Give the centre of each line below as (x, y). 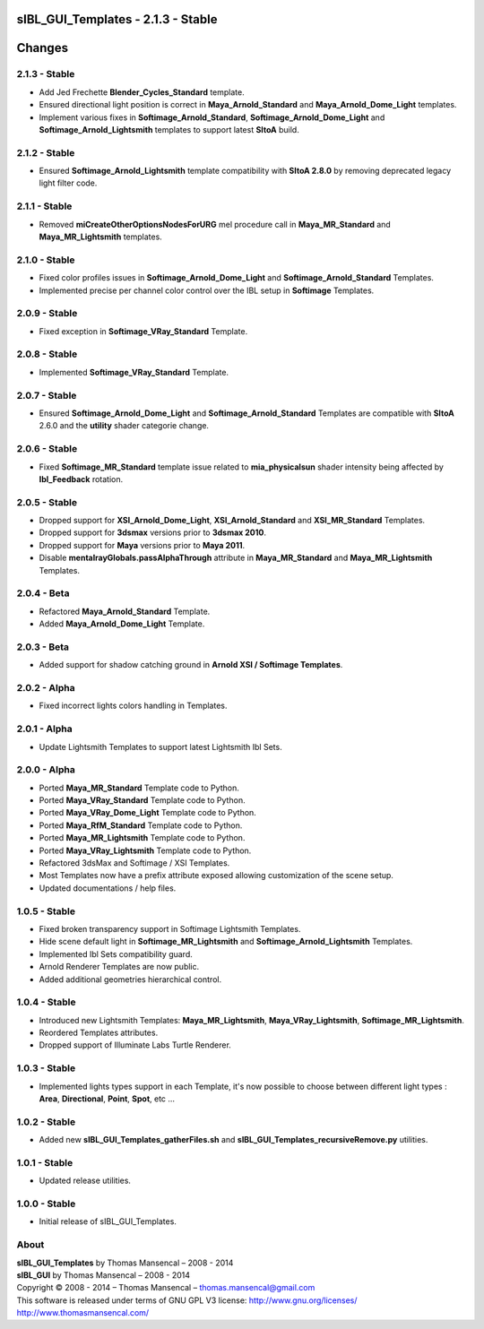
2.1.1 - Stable (44, 206)
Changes (43, 48)
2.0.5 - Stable (47, 502)
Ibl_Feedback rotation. (81, 479)
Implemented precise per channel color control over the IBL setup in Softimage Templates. (207, 290)
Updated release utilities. (85, 1181)
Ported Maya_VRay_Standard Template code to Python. (142, 800)
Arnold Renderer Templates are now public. (119, 967)
